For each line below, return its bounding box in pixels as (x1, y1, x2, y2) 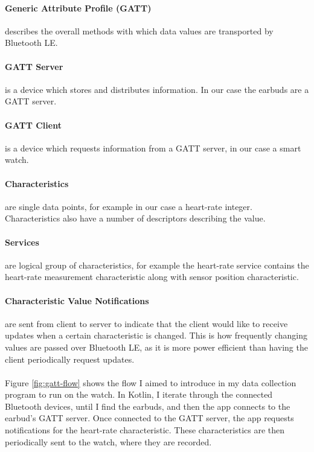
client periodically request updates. (5, 352, 135, 365)
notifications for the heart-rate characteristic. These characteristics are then (5, 424, 285, 436)
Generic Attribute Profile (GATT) (5, 1, 152, 14)
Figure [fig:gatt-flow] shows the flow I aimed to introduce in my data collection (5, 376, 296, 389)
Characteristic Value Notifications (5, 294, 149, 307)
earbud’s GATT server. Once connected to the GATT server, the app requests (5, 412, 294, 424)
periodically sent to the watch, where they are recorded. (5, 435, 212, 448)
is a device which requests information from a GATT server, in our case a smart (5, 141, 301, 154)
